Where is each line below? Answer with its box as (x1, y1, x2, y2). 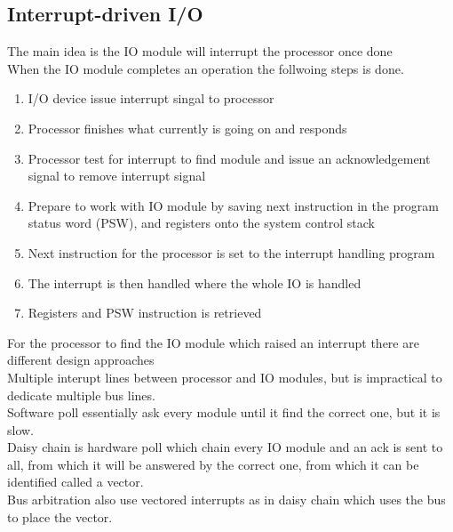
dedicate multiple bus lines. (7, 385, 155, 404)
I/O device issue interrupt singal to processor (28, 89, 274, 108)
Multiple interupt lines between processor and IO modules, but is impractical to (7, 367, 442, 386)
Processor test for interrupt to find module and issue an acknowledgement (28, 149, 431, 167)
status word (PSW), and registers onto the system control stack (28, 214, 375, 232)
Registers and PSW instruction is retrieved (28, 303, 262, 322)
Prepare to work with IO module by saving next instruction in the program (28, 196, 440, 214)
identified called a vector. (7, 472, 144, 491)
